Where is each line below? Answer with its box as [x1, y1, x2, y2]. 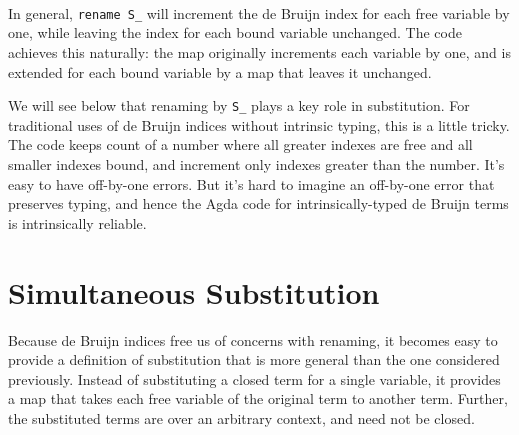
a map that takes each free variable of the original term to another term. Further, [8, 388, 508, 409]
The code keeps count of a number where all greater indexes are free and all [8, 134, 473, 155]
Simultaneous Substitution [8, 271, 380, 312]
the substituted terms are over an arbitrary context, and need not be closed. [8, 407, 475, 428]
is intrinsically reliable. [8, 212, 147, 233]
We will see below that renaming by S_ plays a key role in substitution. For [8, 95, 470, 116]
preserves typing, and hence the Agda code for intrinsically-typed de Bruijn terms [8, 193, 509, 214]
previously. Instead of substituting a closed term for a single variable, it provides [8, 368, 501, 389]
